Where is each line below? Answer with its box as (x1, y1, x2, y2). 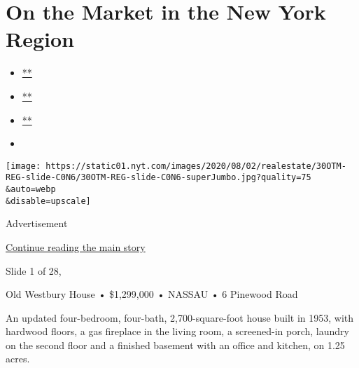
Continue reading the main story (6, 239, 146, 254)
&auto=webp (6, 184, 56, 194)
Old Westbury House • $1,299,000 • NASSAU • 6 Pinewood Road (6, 287, 298, 301)
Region (6, 25, 74, 53)
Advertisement (6, 216, 68, 231)
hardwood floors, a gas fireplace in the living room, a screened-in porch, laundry (6, 324, 349, 339)
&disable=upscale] (6, 196, 91, 206)
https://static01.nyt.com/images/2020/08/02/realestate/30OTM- (45, 161, 346, 171)
